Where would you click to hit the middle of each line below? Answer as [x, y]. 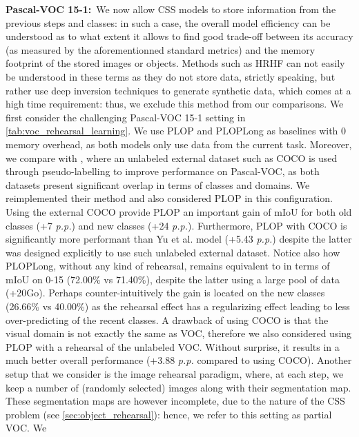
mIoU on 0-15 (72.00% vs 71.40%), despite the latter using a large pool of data [173, 279]
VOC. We [26, 428]
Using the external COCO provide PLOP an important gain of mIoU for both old [179, 211]
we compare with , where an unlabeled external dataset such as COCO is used [172, 157]
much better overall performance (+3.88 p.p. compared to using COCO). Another [179, 360]
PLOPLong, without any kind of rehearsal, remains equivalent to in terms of [168, 266]
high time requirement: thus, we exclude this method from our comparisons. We [175, 104]
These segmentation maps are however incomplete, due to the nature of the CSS [175, 401]
